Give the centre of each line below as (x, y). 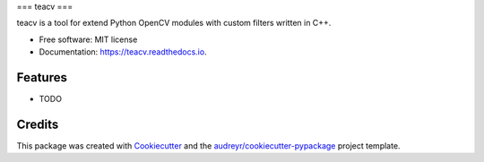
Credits (38, 124)
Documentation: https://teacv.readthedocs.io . (123, 52)
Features (42, 77)
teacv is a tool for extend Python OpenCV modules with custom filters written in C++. (174, 23)
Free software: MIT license (88, 39)
